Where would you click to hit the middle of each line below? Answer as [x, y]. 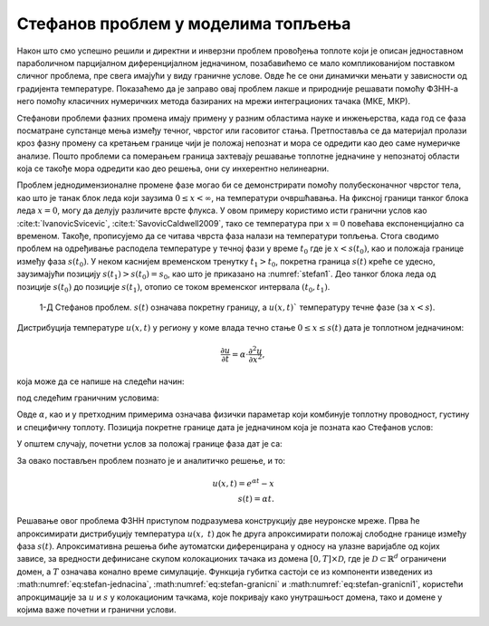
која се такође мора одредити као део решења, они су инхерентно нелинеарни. [173, 169]
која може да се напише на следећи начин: [101, 381]
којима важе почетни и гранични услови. [96, 609]
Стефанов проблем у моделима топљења [184, 24]
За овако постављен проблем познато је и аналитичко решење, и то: [151, 460]
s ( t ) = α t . [256, 499]
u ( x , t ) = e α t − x [244, 482]
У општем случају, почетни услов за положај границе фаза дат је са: [149, 444]
